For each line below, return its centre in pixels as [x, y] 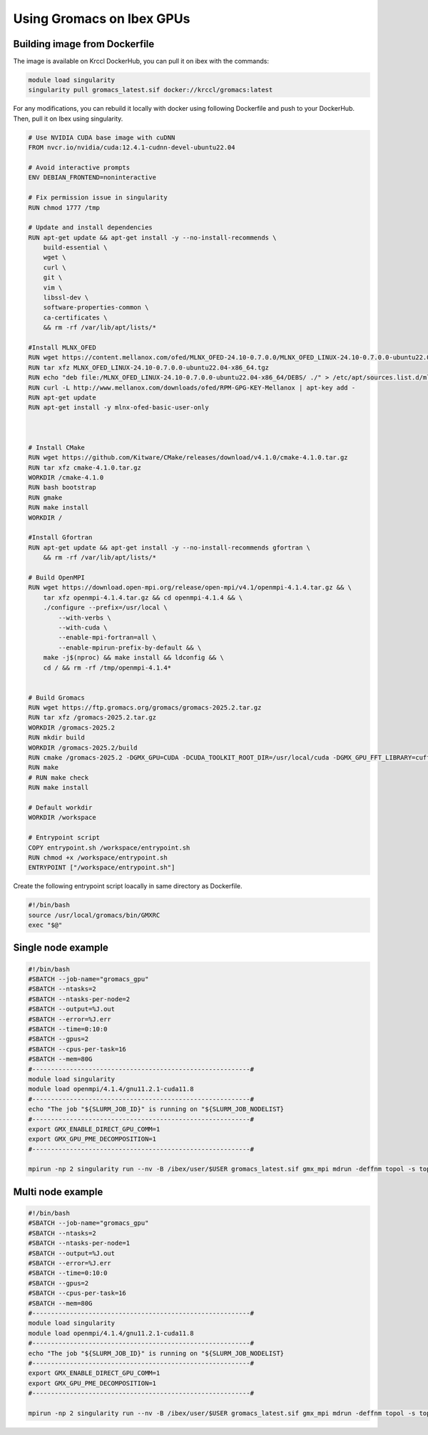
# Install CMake [57, 447]
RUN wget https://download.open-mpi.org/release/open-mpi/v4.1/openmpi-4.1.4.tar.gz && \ [190, 587]
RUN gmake [45, 497]
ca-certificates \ [75, 317]
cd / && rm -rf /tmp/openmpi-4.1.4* [107, 667]
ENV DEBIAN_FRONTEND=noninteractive [92, 178]
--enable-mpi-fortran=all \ [107, 637]
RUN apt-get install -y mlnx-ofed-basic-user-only [119, 408]
